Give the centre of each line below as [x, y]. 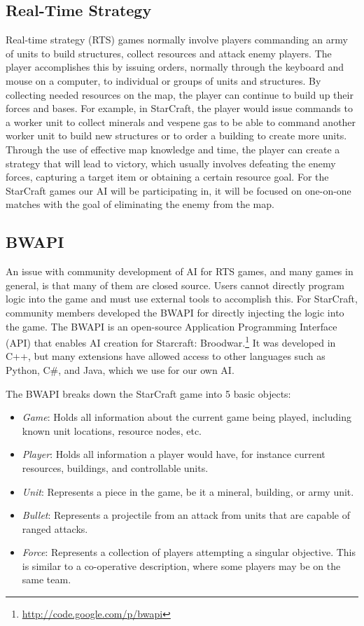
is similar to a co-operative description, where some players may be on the [181, 565]
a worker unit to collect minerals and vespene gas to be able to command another [181, 121]
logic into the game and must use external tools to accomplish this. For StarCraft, [182, 299]
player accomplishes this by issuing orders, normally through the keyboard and [175, 67]
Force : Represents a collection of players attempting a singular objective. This [189, 552]
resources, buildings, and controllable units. [115, 467]
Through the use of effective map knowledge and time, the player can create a [173, 149]
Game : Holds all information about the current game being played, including [187, 417]
